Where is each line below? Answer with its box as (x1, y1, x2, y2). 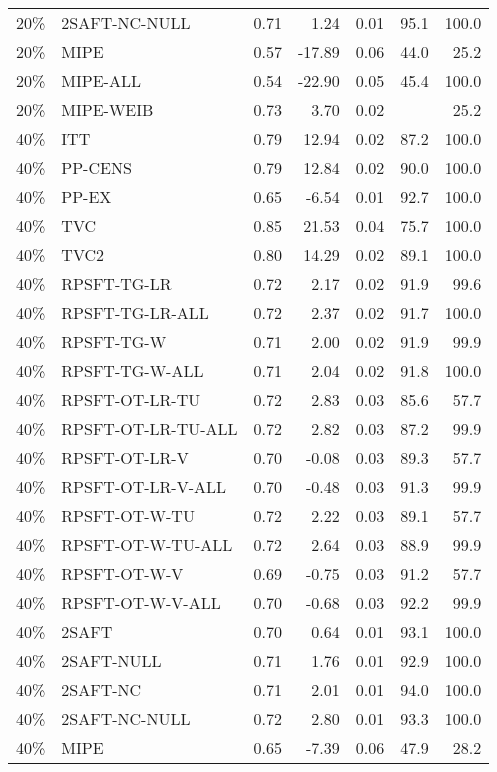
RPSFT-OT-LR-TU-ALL (61, 417, 238, 440)
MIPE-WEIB (61, 98, 154, 121)
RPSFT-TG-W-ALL (61, 359, 204, 382)
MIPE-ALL (61, 69, 141, 92)
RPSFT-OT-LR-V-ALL (61, 475, 226, 498)
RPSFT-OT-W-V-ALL (61, 591, 221, 614)
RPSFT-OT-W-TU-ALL (61, 533, 233, 556)
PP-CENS (61, 156, 132, 179)
